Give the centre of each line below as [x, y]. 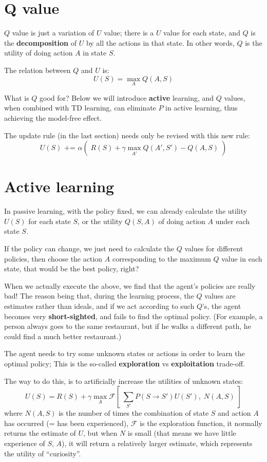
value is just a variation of [53, 33]
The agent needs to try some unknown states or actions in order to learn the [125, 353]
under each [233, 221]
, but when [100, 433]
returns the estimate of [40, 433]
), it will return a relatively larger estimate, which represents [157, 443]
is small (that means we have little [182, 433]
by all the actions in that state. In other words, [160, 42]
